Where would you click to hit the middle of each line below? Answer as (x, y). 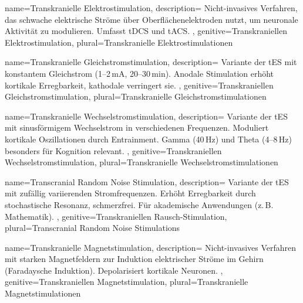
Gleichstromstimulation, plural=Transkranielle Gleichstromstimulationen (136, 96)
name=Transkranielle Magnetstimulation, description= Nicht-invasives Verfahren (151, 247)
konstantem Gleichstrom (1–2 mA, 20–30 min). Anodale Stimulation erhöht (139, 73)
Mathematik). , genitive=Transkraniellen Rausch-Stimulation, (116, 216)
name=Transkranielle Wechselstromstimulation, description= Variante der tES (146, 116)
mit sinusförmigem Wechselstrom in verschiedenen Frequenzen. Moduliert (137, 127)
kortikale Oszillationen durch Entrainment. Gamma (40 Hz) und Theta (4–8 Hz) (148, 139)
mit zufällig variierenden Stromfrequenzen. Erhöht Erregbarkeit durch (130, 193)
